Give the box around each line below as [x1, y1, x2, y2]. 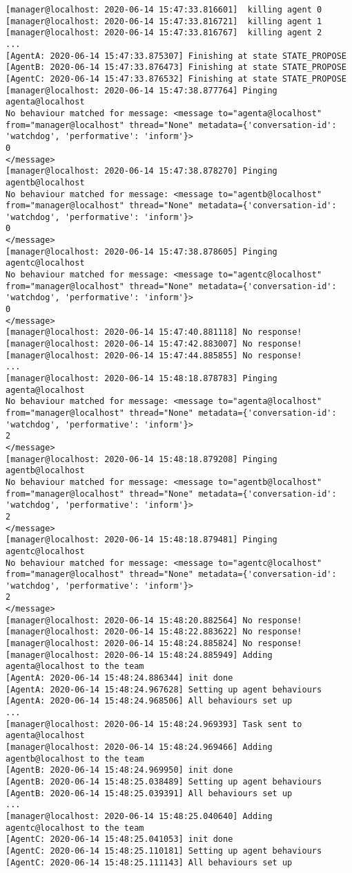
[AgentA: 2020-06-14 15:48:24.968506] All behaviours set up [6, 696, 293, 706]
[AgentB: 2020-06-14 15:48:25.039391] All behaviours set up [6, 788, 293, 798]
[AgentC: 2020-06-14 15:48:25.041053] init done [6, 834, 233, 845]
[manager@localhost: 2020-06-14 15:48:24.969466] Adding [6, 742, 273, 752]
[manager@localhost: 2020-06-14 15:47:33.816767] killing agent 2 [6, 28, 322, 38]
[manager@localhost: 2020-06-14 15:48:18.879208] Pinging [6, 454, 277, 464]
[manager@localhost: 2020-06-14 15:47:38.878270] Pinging [6, 166, 277, 176]
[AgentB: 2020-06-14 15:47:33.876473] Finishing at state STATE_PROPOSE [6, 62, 346, 73]
